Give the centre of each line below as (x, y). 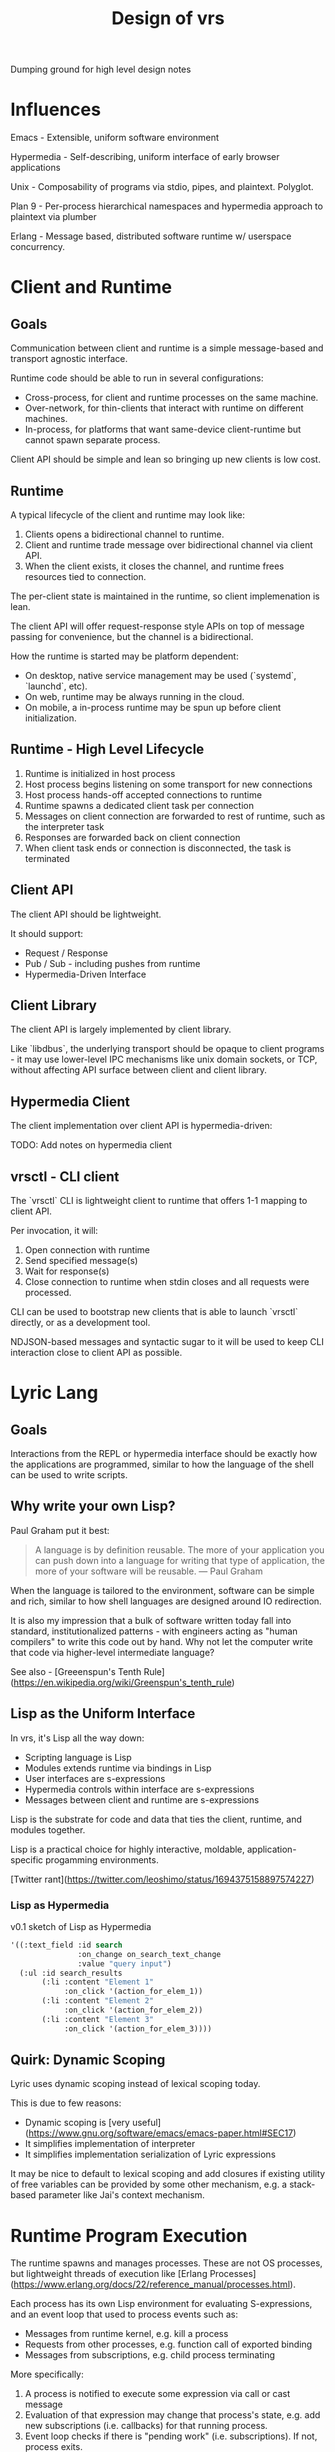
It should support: (47, 933)
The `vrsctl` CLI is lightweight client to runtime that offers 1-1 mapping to (159, 1200)
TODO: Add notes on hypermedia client (91, 1145)
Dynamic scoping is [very (77, 2123)
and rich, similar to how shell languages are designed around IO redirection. (166, 1601)
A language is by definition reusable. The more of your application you (179, 1549)
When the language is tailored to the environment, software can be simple (162, 1590)
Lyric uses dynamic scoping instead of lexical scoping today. (135, 2084)
